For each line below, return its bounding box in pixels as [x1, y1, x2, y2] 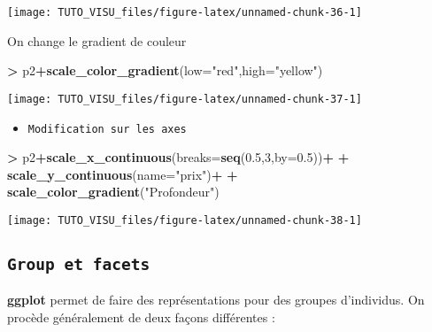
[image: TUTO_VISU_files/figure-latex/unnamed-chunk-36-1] [7, 6, 362, 19]
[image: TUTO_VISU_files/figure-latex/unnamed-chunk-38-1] [7, 213, 362, 227]
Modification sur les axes [27, 122, 187, 135]
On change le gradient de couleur [7, 31, 187, 50]
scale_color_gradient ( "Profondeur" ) [7, 182, 220, 201]
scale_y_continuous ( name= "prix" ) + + [7, 165, 238, 183]
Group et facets [7, 254, 150, 274]
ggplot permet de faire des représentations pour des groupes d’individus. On [7, 290, 425, 309]
